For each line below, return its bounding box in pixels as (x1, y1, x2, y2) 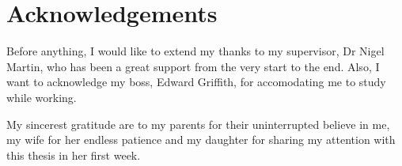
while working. (6, 89, 77, 105)
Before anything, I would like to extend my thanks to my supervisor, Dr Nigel (6, 43, 385, 59)
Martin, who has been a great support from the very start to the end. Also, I (6, 58, 380, 74)
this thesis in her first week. (6, 146, 141, 163)
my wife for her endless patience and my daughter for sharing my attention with (6, 131, 396, 148)
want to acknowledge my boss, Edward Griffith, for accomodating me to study (6, 74, 386, 90)
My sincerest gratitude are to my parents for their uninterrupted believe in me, (6, 115, 390, 132)
